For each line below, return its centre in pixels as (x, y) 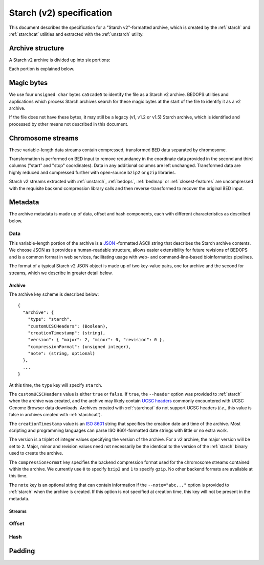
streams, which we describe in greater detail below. (61, 273)
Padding (22, 551)
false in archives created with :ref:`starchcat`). (55, 415)
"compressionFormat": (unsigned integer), (79, 347)
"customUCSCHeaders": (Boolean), (68, 326)
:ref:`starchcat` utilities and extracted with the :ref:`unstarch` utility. (76, 34)
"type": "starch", (50, 319)
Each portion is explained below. (42, 69)
